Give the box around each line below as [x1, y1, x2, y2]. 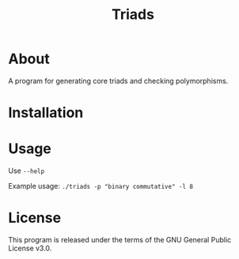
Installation [8, 104, 84, 122]
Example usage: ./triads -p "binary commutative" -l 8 [8, 182, 194, 191]
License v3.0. [8, 243, 52, 253]
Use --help [8, 166, 45, 175]
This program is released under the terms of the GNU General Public [8, 235, 232, 244]
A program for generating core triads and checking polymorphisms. [8, 76, 229, 85]
